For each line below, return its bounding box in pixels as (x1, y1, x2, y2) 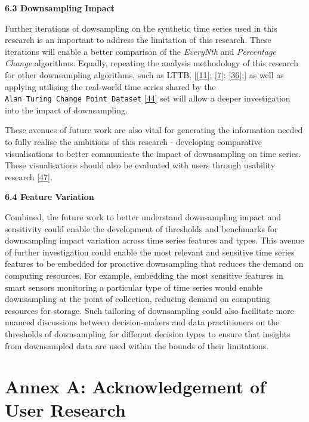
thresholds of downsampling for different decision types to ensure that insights (5, 327, 291, 340)
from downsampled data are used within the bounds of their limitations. (5, 339, 269, 352)
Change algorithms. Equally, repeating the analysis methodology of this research (5, 57, 298, 69)
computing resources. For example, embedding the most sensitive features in (5, 269, 283, 281)
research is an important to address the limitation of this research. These (5, 33, 271, 46)
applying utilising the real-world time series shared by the (5, 80, 216, 93)
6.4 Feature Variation (5, 190, 94, 203)
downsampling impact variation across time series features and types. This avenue (5, 234, 304, 247)
